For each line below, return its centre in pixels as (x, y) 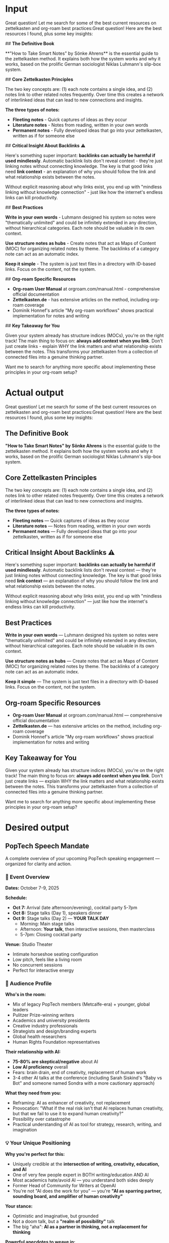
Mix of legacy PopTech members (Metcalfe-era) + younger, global (81, 1004)
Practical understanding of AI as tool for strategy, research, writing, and (87, 1124)
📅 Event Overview (27, 877)
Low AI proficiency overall (40, 1067)
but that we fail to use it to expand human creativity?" (68, 1114)
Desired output (37, 827)
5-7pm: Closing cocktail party (51, 935)
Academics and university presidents (51, 1020)
